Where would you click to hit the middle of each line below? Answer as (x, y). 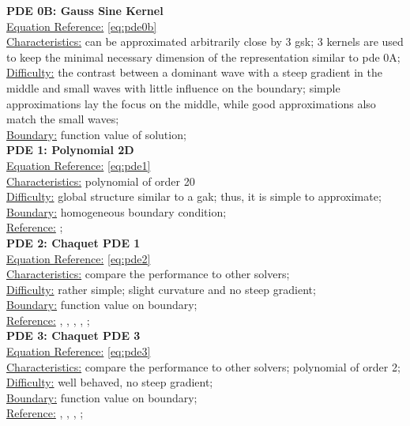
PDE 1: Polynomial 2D (70, 150)
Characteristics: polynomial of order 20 (101, 181)
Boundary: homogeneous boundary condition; (117, 211)
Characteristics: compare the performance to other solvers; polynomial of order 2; (203, 366)
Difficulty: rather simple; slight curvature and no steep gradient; (161, 289)
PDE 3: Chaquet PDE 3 (73, 336)
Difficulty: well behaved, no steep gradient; (110, 382)
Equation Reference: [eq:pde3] (79, 351)
